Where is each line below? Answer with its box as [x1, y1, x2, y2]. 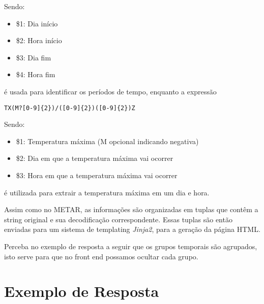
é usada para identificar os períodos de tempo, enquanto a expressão [4, 86, 217, 96]
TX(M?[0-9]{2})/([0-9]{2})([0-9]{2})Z [4, 104, 135, 112]
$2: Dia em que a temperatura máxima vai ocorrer [16, 153, 173, 163]
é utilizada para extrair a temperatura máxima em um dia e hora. [4, 187, 210, 197]
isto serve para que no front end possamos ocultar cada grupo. [4, 251, 198, 261]
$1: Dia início [16, 18, 58, 28]
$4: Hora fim [16, 69, 55, 80]
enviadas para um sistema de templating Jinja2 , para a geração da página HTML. [4, 224, 260, 234]
